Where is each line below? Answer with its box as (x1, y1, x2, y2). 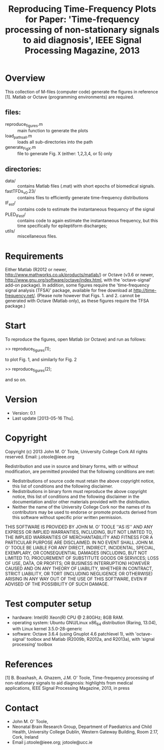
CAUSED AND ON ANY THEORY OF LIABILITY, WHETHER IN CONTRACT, (5, 565, 153, 571)
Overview (5, 72, 46, 84)
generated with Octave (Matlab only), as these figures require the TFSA (5, 298, 149, 304)
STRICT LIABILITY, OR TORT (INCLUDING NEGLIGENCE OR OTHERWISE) (5, 570, 153, 576)
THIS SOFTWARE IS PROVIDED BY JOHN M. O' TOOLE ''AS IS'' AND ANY (5, 524, 153, 530)
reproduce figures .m (5, 121, 43, 128)
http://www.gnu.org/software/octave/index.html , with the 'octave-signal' (5, 277, 151, 283)
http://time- (133, 287, 157, 293)
